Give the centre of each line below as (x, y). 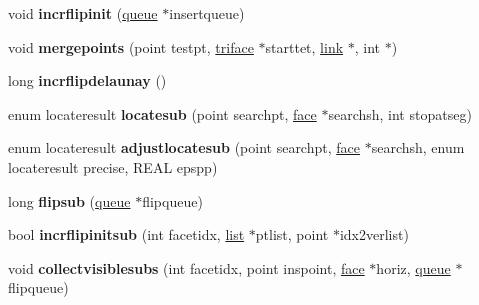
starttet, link (304, 46)
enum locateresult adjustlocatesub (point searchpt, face (184, 147)
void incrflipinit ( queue (83, 13)
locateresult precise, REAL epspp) (113, 166)
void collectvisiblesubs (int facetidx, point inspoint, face (186, 267)
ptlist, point (292, 234)
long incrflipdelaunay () (87, 80)
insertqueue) (207, 13)
